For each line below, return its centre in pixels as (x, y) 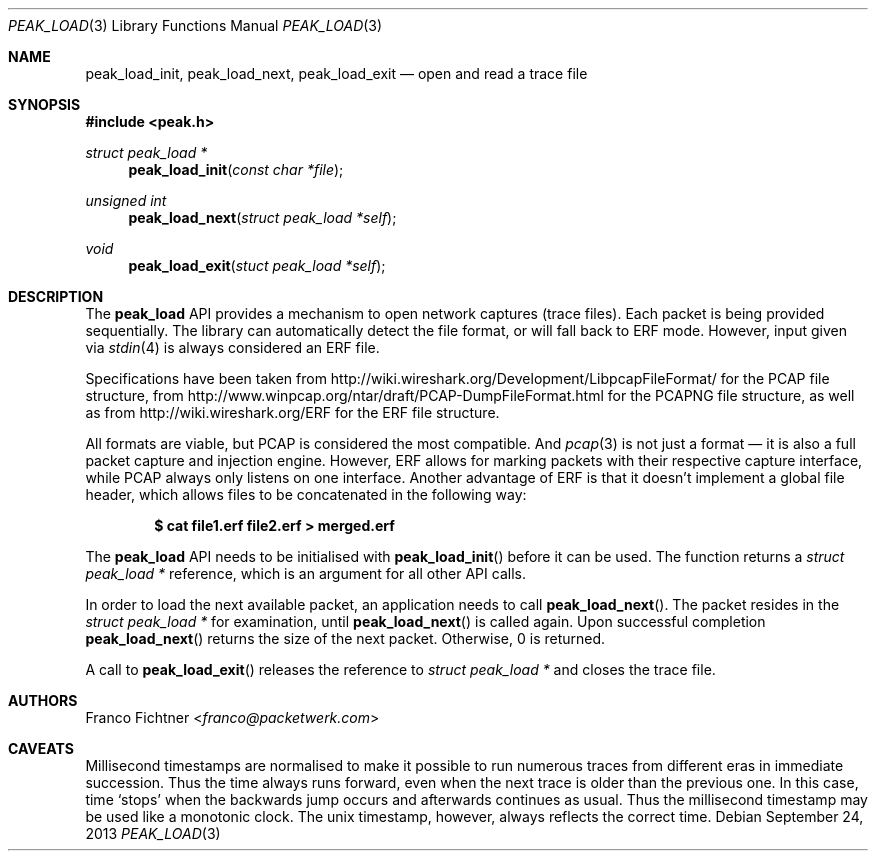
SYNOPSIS (44, 104)
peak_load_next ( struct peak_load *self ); (262, 217)
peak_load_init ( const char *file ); (236, 169)
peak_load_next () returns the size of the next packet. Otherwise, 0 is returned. (345, 638)
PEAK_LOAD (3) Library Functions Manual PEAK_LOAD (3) (195, 25)
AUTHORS (43, 700)
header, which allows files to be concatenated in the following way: (306, 494)
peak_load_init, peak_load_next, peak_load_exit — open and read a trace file (336, 73)
